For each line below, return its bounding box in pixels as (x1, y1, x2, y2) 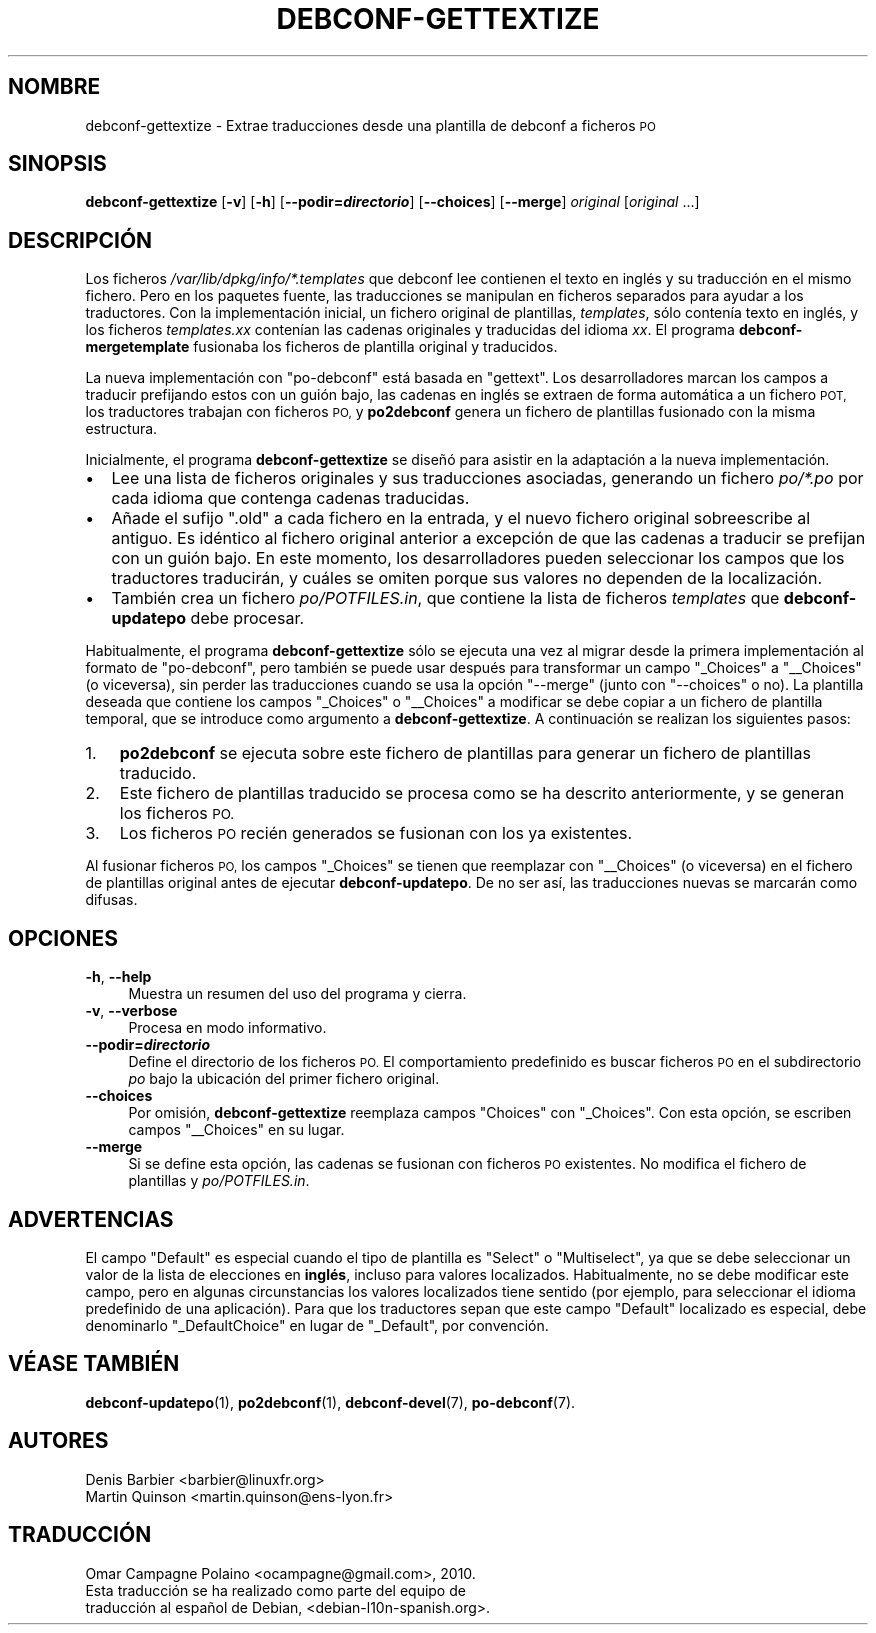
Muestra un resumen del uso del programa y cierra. (128, 985, 467, 1003)
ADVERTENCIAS (8, 1206, 174, 1232)
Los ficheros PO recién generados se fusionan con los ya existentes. (119, 823, 633, 844)
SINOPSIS (8, 151, 107, 177)
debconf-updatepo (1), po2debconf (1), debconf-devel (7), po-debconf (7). (85, 1393, 576, 1411)
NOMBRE (8, 74, 101, 100)
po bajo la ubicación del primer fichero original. (128, 1070, 440, 1088)
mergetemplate (85, 338, 190, 356)
